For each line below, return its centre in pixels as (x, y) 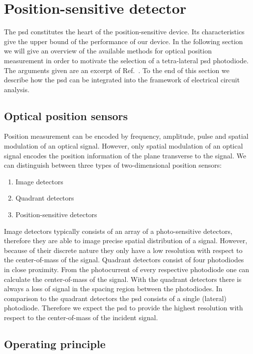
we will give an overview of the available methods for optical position (108, 51)
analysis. (17, 89)
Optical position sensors (66, 115)
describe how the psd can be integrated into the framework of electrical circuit (122, 80)
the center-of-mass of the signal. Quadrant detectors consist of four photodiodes (124, 260)
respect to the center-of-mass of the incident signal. (81, 317)
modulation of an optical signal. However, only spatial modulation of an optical (124, 146)
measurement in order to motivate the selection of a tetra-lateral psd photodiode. (126, 60)
